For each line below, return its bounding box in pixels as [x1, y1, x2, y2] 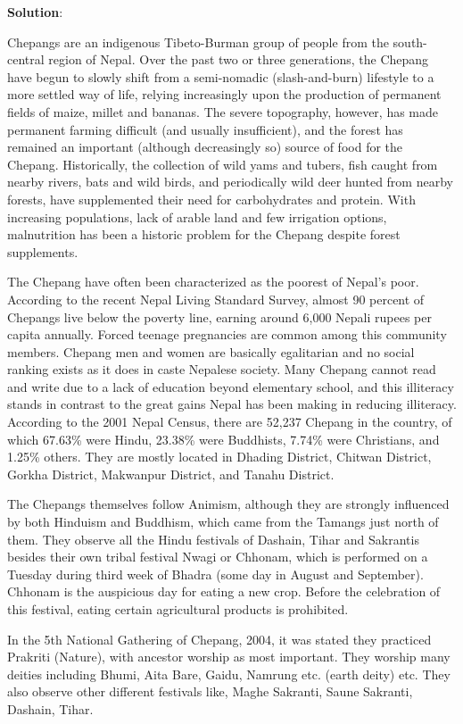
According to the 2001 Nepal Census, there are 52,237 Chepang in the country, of [7, 412, 452, 431]
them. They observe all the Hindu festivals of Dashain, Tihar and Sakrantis [7, 529, 419, 548]
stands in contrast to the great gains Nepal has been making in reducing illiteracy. [7, 395, 457, 413]
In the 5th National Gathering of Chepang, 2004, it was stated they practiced [7, 629, 432, 648]
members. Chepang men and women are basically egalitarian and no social [7, 342, 415, 361]
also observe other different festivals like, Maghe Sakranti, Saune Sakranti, [7, 682, 413, 701]
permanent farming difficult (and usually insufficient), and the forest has [7, 120, 403, 138]
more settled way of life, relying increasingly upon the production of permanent [7, 85, 442, 104]
